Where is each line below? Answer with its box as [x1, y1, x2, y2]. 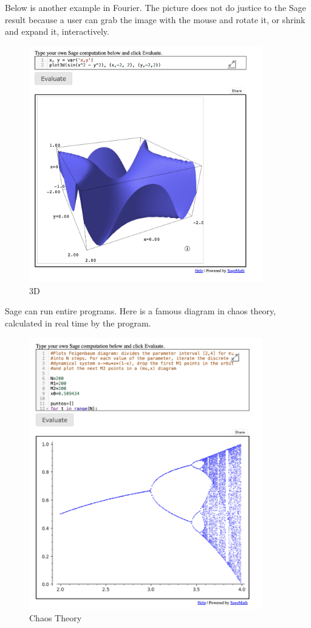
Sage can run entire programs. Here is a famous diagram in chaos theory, [5, 305, 276, 317]
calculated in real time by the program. [5, 316, 151, 329]
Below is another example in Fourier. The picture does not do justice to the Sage [5, 1, 306, 13]
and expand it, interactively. [5, 25, 109, 38]
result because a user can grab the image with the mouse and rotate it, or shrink [5, 13, 306, 26]
